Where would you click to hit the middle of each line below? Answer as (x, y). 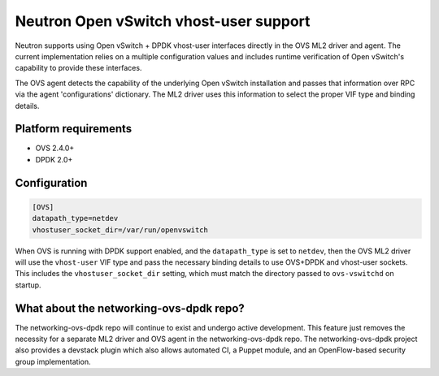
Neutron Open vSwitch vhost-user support (163, 21)
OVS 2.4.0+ (55, 148)
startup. (28, 285)
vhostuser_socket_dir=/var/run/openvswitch (120, 230)
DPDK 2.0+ (54, 159)
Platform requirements (74, 129)
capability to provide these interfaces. (78, 68)
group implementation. (53, 361)
